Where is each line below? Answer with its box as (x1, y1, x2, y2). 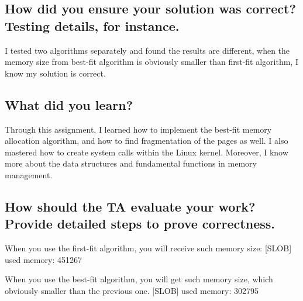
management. (5, 168, 53, 181)
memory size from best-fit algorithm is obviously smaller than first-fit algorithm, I (5, 56, 298, 68)
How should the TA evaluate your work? (5, 197, 256, 215)
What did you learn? (5, 95, 133, 113)
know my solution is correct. (5, 67, 106, 79)
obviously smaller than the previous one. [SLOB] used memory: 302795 (5, 284, 259, 296)
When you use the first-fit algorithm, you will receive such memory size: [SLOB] (5, 242, 292, 254)
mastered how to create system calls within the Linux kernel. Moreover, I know (5, 146, 288, 158)
